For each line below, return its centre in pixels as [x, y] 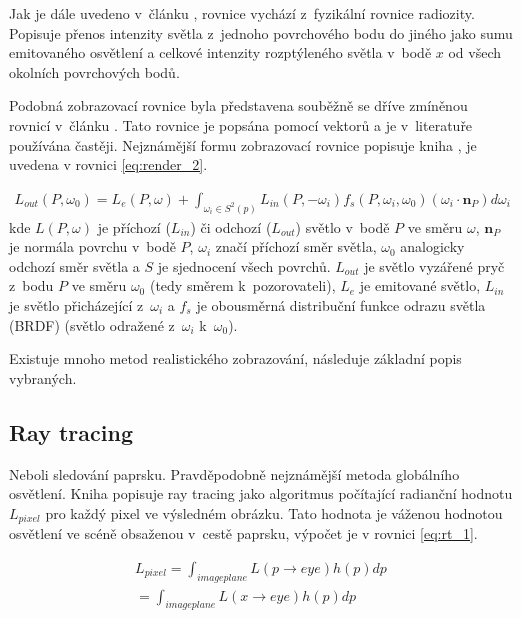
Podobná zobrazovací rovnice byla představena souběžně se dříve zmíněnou [238, 105]
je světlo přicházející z [76, 305]
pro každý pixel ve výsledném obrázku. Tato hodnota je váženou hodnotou [274, 512]
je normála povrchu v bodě [92, 246]
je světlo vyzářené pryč [434, 265]
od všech [475, 52]
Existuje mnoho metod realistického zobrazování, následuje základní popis [235, 358]
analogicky [432, 246]
